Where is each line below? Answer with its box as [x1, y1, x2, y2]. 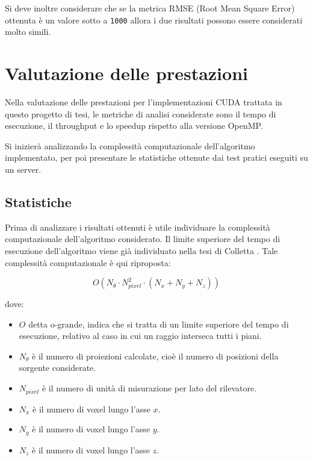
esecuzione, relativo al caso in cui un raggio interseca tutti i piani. [19, 329, 262, 342]
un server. [5, 163, 42, 175]
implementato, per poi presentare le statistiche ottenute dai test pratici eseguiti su [5, 151, 308, 164]
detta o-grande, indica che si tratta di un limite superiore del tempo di [28, 317, 289, 330]
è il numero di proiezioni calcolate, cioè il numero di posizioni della [32, 349, 279, 362]
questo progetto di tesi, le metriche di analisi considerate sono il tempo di [5, 107, 276, 120]
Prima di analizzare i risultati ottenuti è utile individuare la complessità [5, 220, 270, 233]
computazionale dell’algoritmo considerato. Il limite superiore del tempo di [5, 232, 280, 245]
